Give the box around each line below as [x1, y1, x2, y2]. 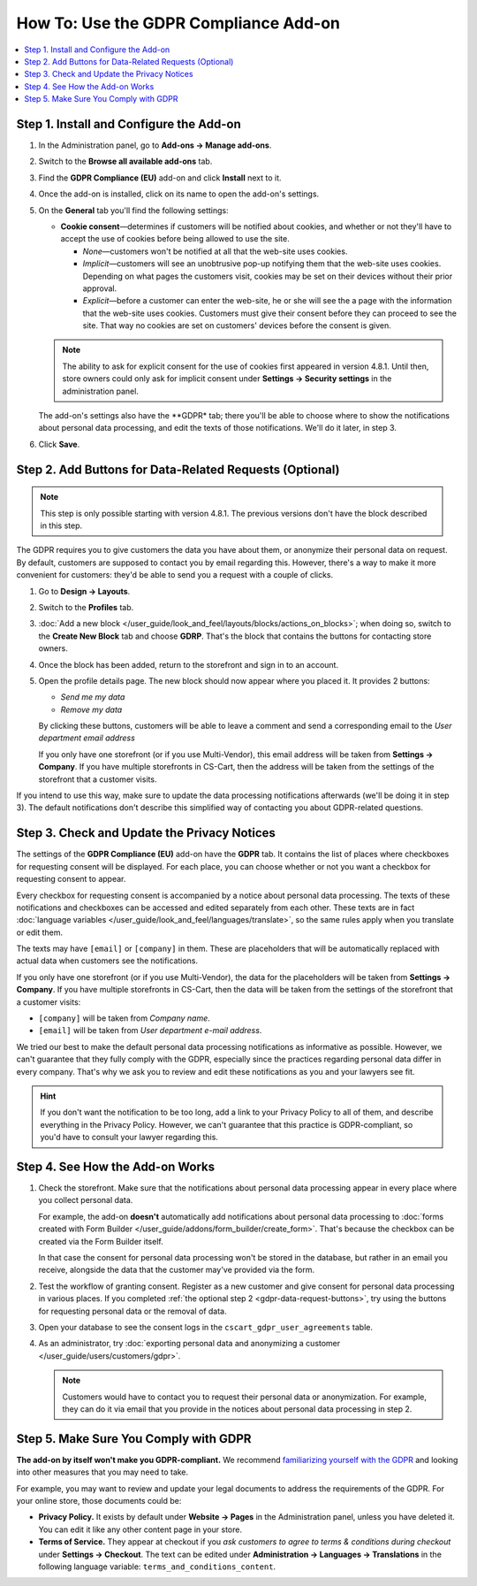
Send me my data [60, 692, 125, 702]
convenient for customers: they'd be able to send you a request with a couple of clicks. [16, 570, 334, 580]
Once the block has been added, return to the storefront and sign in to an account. [38, 659, 339, 670]
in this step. [40, 520, 83, 531]
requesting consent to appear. [16, 874, 126, 885]
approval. [82, 283, 117, 294]
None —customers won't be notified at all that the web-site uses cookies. [82, 246, 348, 257]
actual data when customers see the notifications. [16, 955, 199, 966]
